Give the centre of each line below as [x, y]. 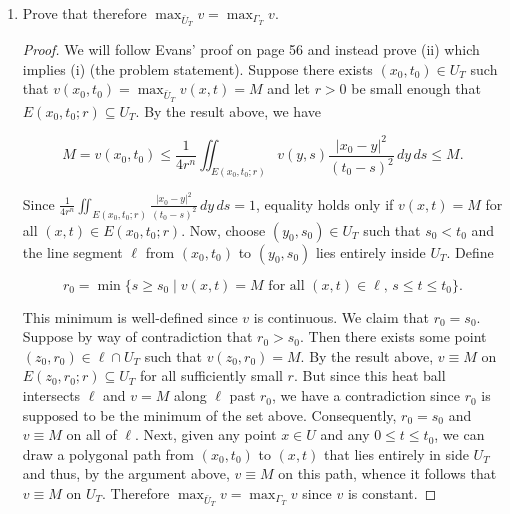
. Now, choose [223, 229]
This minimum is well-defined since [130, 316]
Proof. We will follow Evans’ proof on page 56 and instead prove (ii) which [251, 49]
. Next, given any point [205, 434]
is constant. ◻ [392, 493]
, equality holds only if [324, 203]
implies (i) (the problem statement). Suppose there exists [197, 68]
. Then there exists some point [393, 336]
